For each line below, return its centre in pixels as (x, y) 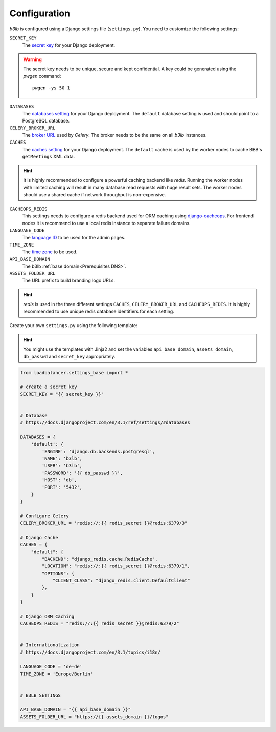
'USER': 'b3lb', (62, 466)
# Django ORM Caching (47, 616)
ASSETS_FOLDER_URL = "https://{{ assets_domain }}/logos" (94, 717)
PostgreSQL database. (46, 121)
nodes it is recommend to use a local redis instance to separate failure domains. (107, 223)
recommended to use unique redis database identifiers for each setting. (99, 311)
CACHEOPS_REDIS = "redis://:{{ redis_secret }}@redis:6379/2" (100, 624)
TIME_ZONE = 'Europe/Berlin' (57, 674)
